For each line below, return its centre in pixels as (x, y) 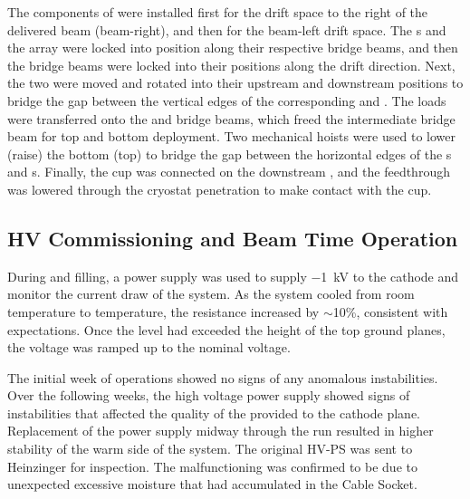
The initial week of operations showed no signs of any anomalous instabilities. (223, 377)
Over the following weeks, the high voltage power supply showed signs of (209, 395)
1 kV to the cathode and (390, 276)
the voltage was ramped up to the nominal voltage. (149, 347)
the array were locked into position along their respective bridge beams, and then (233, 48)
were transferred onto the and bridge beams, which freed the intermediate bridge (231, 118)
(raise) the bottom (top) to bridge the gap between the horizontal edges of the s (230, 154)
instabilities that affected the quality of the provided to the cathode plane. (214, 413)
